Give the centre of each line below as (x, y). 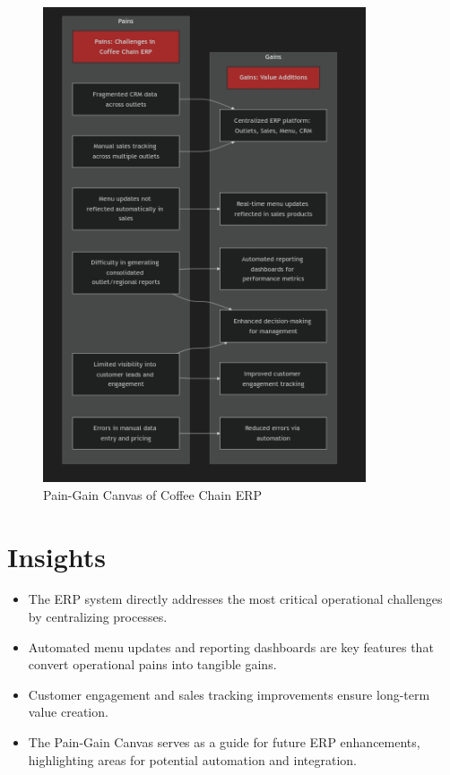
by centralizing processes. (98, 617)
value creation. (68, 712)
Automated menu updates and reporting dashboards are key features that (231, 646)
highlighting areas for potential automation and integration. (193, 759)
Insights (57, 556)
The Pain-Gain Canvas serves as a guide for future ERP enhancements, (224, 742)
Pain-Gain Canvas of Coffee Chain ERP (153, 494)
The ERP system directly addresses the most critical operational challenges (235, 599)
